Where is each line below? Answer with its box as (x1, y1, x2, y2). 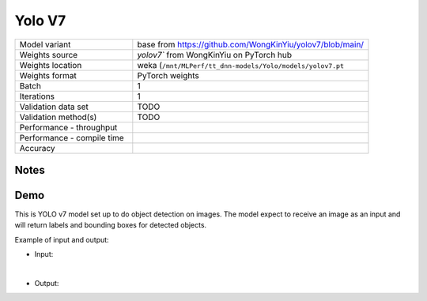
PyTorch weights (137, 70, 199, 81)
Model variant (19, 39, 71, 50)
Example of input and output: (14, 235, 110, 244)
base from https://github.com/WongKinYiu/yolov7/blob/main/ (137, 39, 364, 50)
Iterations (19, 91, 55, 102)
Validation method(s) (19, 111, 97, 122)
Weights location (19, 59, 82, 70)
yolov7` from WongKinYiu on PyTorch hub (137, 49, 293, 60)
